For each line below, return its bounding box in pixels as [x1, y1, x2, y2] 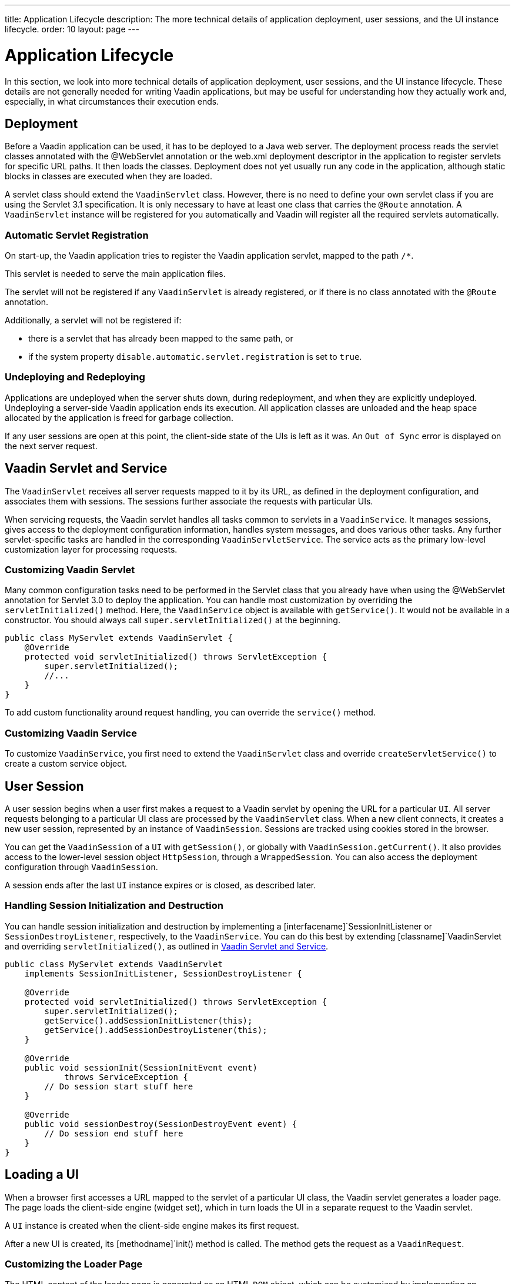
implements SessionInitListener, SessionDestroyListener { [24, 968, 302, 978]
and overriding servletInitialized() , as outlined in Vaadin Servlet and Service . [5, 941, 329, 951]
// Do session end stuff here [44, 1128, 183, 1138]
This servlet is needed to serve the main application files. [5, 269, 226, 279]
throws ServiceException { [64, 1072, 188, 1082]
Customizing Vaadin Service [5, 727, 137, 739]
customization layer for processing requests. [5, 544, 178, 554]
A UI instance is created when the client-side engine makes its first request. [5, 1220, 299, 1230]
